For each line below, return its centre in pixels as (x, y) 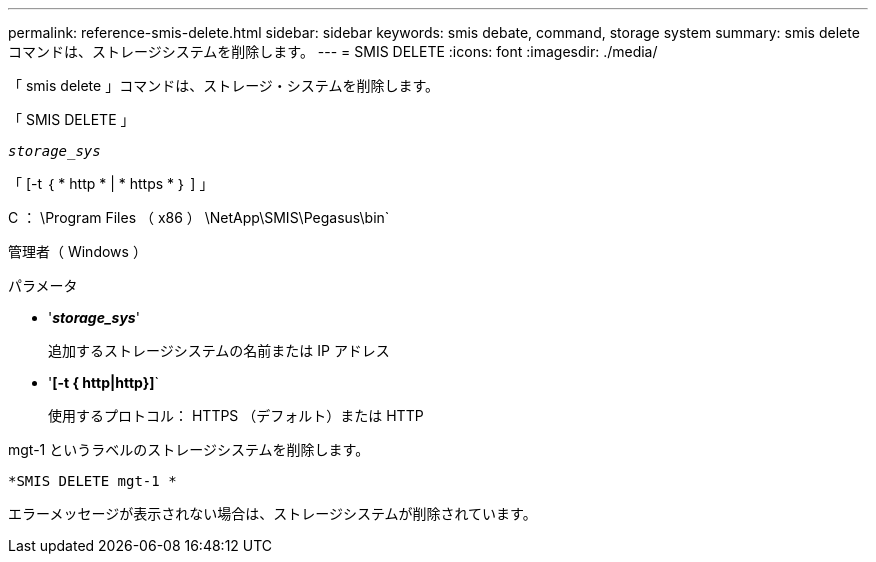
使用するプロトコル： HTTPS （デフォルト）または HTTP (236, 415)
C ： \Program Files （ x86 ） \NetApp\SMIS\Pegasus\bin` (199, 217)
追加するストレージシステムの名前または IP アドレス (219, 350)
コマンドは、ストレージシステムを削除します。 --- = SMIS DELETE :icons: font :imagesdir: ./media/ (333, 51)
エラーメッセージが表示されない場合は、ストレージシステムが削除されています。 (272, 513)
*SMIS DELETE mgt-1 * (92, 481)
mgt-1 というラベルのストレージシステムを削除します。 (189, 449)
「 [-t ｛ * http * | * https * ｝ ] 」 (111, 183)
